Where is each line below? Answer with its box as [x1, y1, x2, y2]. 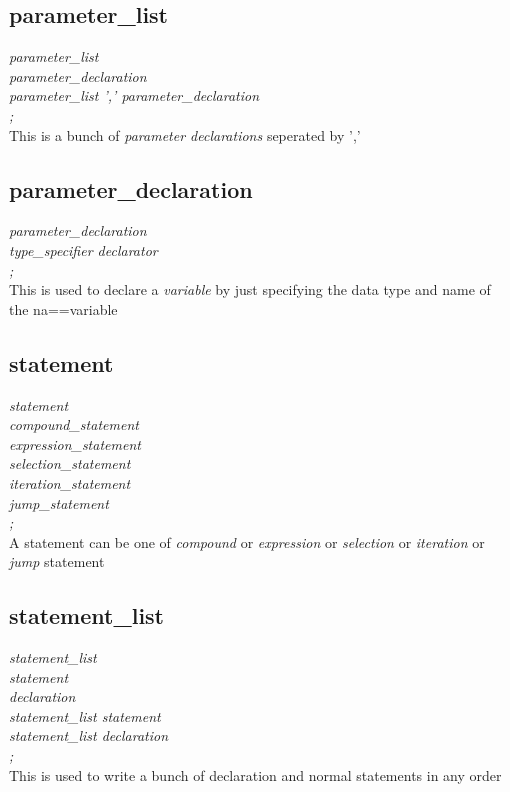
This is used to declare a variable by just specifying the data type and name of [9, 279, 491, 300]
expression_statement [9, 433, 141, 454]
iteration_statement [9, 472, 131, 493]
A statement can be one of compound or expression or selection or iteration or [9, 531, 485, 552]
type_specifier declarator [9, 239, 158, 260]
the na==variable [9, 298, 118, 319]
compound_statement [9, 414, 139, 435]
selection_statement [9, 453, 131, 474]
